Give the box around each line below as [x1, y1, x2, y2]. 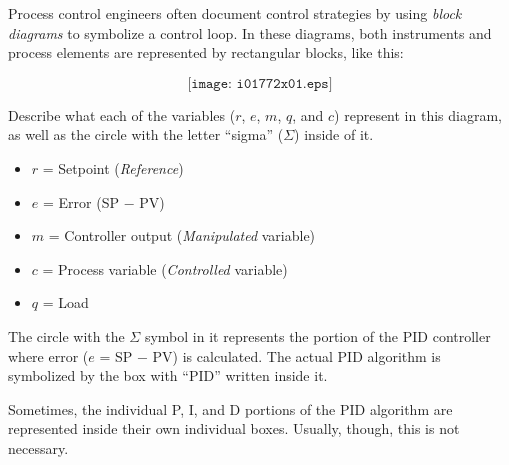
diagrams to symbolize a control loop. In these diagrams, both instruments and [8, 22, 492, 43]
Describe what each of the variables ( [8, 104, 236, 125]
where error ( [8, 345, 89, 366]
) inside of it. [294, 124, 374, 145]
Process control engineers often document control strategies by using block [8, 3, 462, 23]
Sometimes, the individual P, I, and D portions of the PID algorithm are [8, 398, 453, 419]
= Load [42, 292, 89, 313]
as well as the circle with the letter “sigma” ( [8, 124, 284, 145]
